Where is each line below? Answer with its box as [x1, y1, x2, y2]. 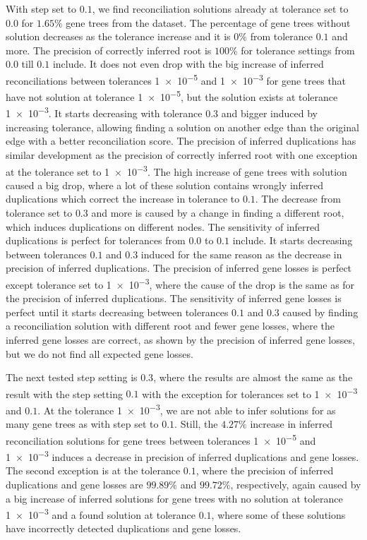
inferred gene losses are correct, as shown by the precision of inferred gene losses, [6, 332, 355, 347]
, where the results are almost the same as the [153, 370, 353, 385]
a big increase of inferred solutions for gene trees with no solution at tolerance [6, 491, 343, 505]
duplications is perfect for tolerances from [6, 233, 186, 248]
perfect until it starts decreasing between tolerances [6, 304, 229, 319]
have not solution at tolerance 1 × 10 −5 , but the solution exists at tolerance [6, 88, 338, 104]
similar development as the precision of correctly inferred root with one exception [6, 147, 358, 162]
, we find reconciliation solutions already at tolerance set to [92, 1, 349, 16]
